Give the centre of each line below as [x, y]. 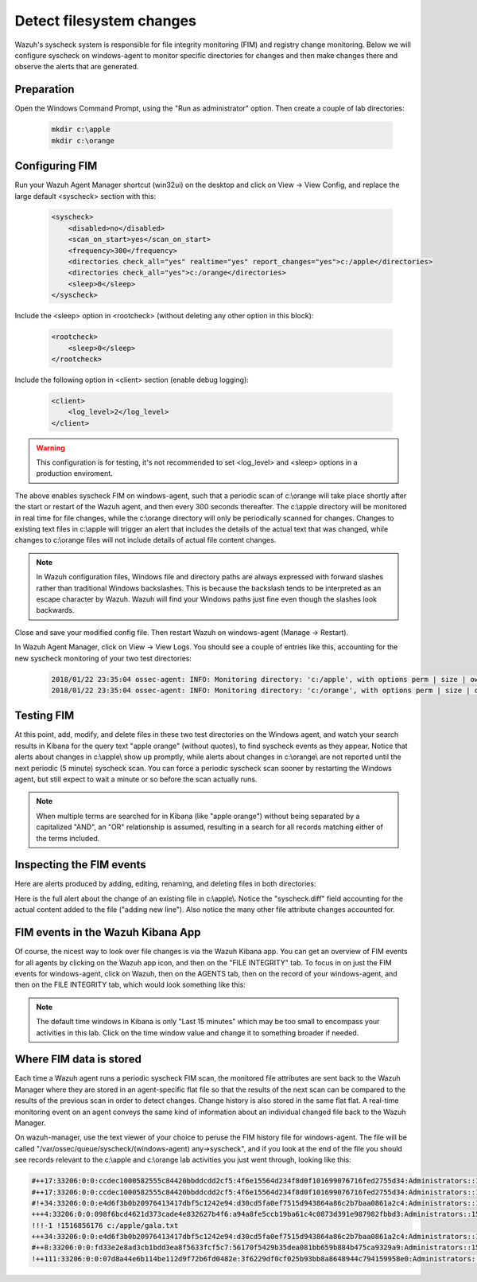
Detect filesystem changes [105, 21]
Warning [50, 448]
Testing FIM [45, 716]
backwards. [55, 610]
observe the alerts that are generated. [77, 67]
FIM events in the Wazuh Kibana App [108, 932]
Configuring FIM [56, 166]
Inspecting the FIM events [80, 865]
